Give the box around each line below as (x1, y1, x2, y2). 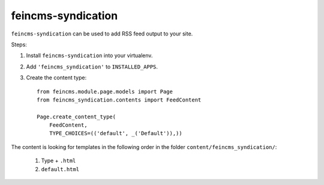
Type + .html (41, 157, 76, 165)
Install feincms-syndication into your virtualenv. (26, 52, 153, 59)
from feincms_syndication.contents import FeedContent (37, 96, 202, 103)
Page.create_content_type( (37, 113, 116, 120)
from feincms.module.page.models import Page (37, 88, 173, 95)
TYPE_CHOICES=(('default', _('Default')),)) (49, 130, 182, 137)
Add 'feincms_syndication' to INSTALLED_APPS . (26, 63, 158, 70)
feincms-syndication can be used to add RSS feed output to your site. (11, 30, 193, 37)
